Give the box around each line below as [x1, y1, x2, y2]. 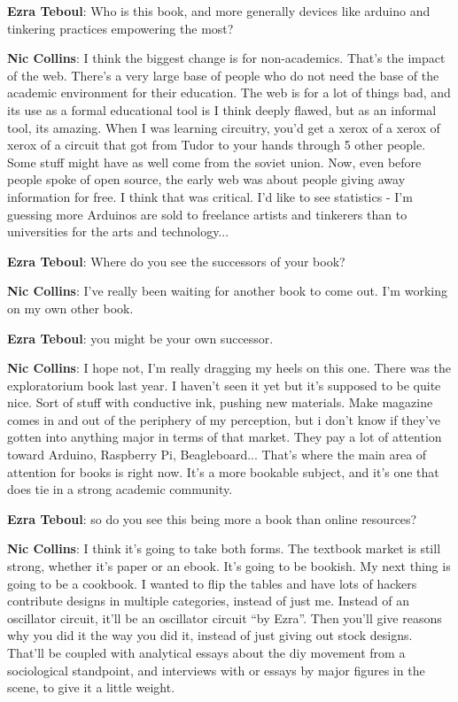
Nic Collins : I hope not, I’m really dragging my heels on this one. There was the [7, 359, 452, 377]
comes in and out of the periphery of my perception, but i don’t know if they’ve [7, 410, 441, 428]
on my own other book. [7, 298, 134, 317]
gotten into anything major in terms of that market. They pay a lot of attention [7, 428, 442, 446]
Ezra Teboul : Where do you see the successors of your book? [7, 251, 345, 270]
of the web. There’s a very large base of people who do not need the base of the [7, 66, 439, 84]
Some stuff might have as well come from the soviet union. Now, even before [7, 152, 422, 171]
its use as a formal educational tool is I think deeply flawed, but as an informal [7, 100, 437, 119]
